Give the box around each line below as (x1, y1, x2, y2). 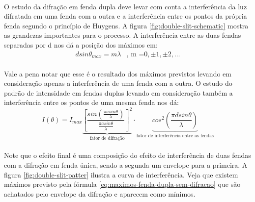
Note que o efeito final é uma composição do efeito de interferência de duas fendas (4, 150, 251, 160)
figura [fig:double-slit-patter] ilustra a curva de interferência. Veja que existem (4, 169, 238, 179)
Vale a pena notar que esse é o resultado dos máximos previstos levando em (4, 68, 231, 78)
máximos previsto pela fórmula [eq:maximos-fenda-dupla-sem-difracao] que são (4, 179, 241, 189)
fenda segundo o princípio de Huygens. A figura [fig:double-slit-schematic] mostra (4, 20, 249, 30)
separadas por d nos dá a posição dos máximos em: (4, 39, 158, 50)
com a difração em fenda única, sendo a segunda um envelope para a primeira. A (4, 160, 248, 170)
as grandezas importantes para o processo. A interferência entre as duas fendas (4, 30, 241, 40)
